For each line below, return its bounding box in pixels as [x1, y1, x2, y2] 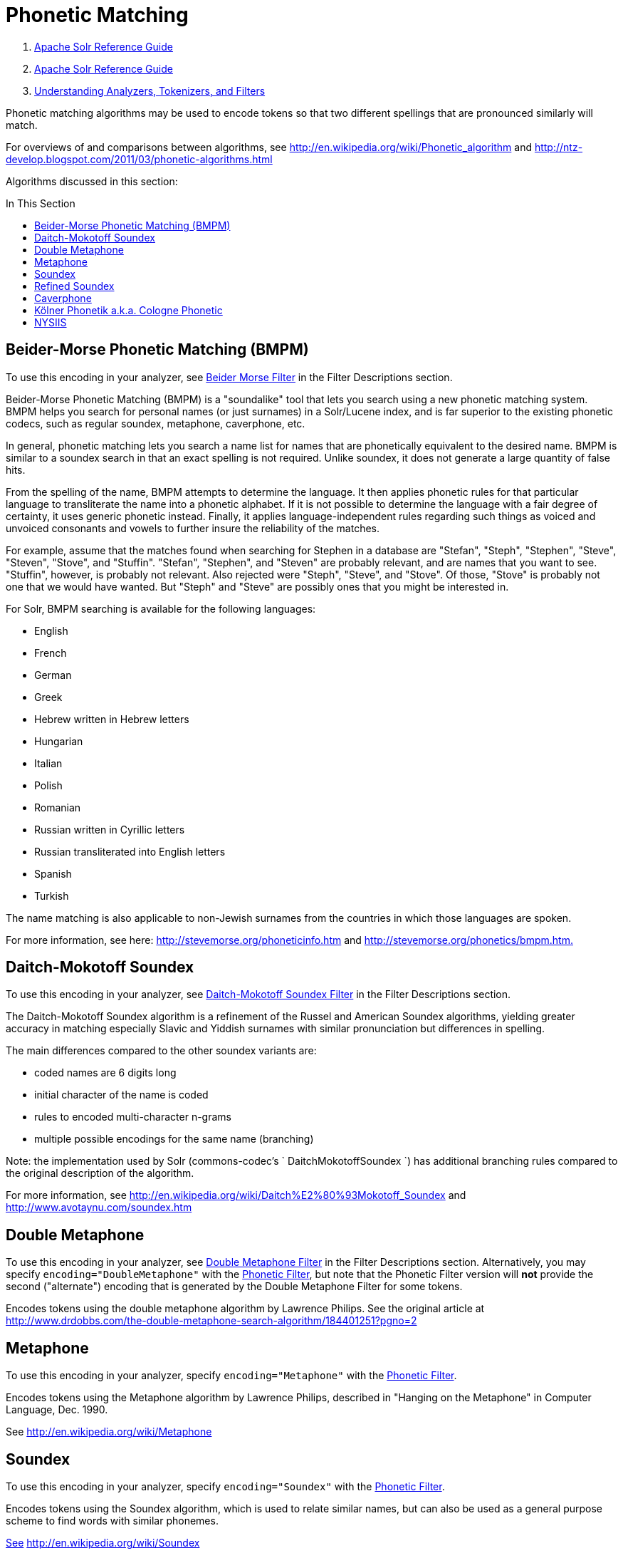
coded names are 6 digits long [34, 1066, 177, 1079]
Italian [34, 757, 63, 769]
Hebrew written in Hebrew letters [34, 712, 189, 725]
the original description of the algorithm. [6, 1167, 194, 1180]
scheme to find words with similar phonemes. [6, 1514, 219, 1527]
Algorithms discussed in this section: [6, 175, 178, 187]
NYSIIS [34, 316, 67, 328]
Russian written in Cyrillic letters [34, 823, 185, 836]
